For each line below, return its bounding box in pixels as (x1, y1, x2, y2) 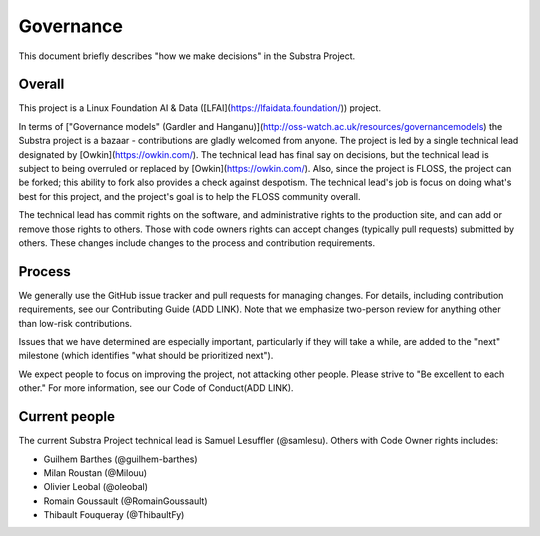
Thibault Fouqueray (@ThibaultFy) (43, 509, 185, 521)
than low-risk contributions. (18, 317, 133, 329)
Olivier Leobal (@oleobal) (43, 481, 149, 493)
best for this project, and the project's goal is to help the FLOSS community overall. (18, 190, 361, 202)
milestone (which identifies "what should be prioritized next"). (18, 350, 274, 362)
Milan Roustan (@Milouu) (43, 466, 148, 479)
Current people (18, 408, 115, 425)
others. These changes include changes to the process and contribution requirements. (18, 236, 375, 249)
